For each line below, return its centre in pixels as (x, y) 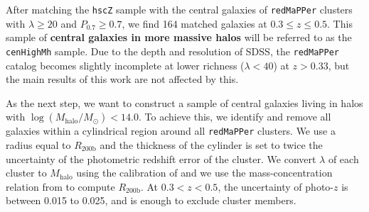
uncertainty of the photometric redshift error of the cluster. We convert (161, 158)
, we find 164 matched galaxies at (194, 23)
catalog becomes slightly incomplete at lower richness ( (125, 65)
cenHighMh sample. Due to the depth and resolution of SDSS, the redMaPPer (172, 51)
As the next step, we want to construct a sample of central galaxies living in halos (184, 102)
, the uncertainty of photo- (276, 186)
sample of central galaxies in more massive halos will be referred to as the (179, 37)
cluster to (26, 173)
